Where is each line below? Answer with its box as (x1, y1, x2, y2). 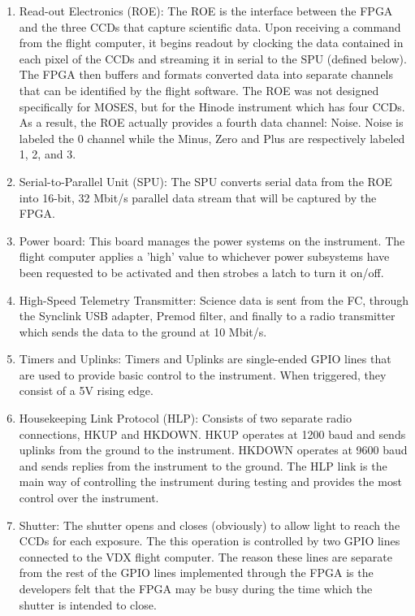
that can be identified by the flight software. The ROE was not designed (19, 81, 379, 98)
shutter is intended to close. (19, 596, 157, 613)
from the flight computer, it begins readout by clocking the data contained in (19, 34, 404, 51)
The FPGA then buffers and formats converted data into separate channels (19, 66, 394, 83)
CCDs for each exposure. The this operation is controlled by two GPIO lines (19, 532, 400, 549)
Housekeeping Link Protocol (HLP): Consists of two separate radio (19, 410, 352, 427)
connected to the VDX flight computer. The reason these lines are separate (19, 548, 392, 565)
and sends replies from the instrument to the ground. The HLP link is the (19, 457, 387, 474)
